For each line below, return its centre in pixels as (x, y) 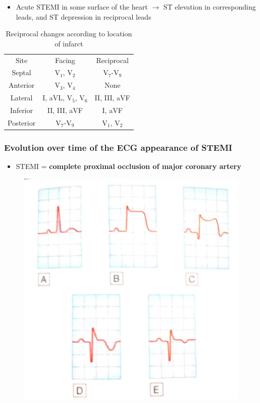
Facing (65, 60)
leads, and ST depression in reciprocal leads (84, 16)
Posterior (22, 122)
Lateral (21, 98)
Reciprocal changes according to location (69, 34)
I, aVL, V (58, 98)
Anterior (21, 85)
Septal (21, 72)
